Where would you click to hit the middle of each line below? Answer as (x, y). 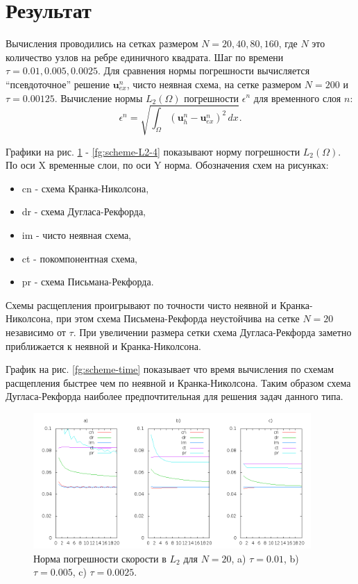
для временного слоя (297, 98)
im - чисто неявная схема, (77, 235)
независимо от (36, 332)
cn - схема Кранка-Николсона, (85, 188)
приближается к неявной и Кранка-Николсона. (103, 345)
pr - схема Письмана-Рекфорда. (88, 282)
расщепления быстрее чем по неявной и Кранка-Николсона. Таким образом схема (178, 382)
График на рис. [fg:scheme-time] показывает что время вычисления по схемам (170, 369)
